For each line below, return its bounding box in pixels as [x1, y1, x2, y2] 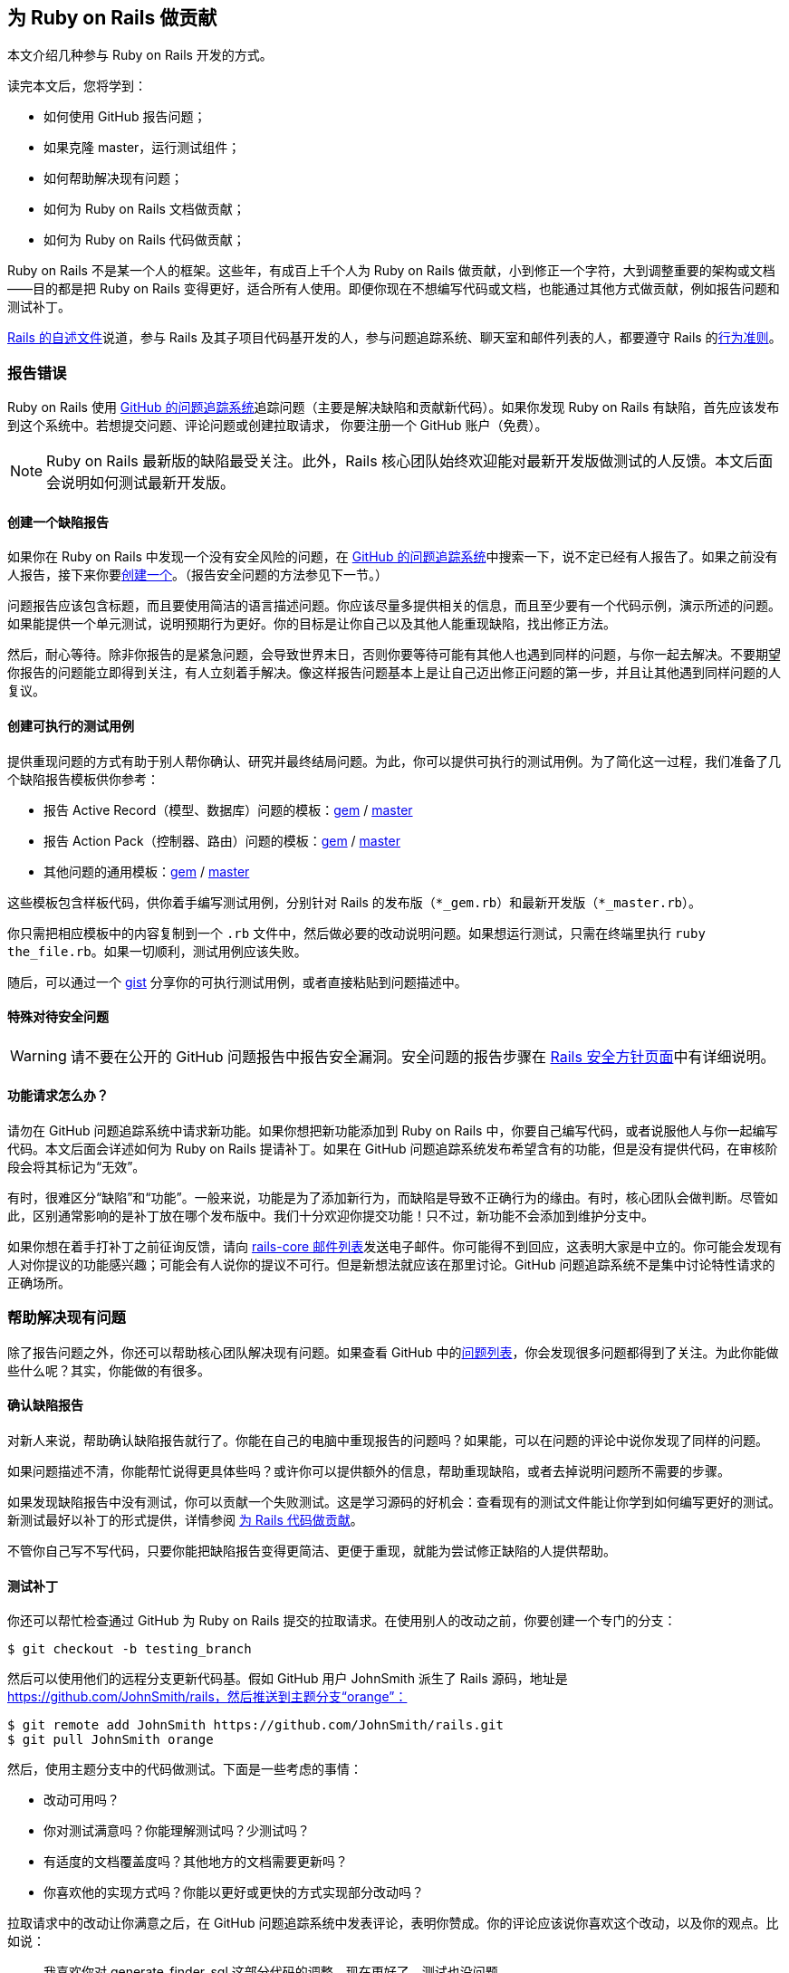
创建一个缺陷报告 [7, 513, 109, 530]
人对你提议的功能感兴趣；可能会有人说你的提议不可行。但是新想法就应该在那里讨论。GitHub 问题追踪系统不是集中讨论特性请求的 [7, 1257, 775, 1273]
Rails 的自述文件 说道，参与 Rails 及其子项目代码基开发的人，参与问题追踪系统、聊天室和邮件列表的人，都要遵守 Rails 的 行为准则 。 [7, 330, 782, 346]
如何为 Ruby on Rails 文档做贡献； [43, 201, 245, 217]
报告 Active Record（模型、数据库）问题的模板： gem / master [43, 801, 413, 818]
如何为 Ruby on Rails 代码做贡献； [43, 232, 245, 248]
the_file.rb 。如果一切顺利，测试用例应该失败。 [7, 943, 307, 959]
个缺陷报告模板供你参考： [7, 771, 159, 787]
